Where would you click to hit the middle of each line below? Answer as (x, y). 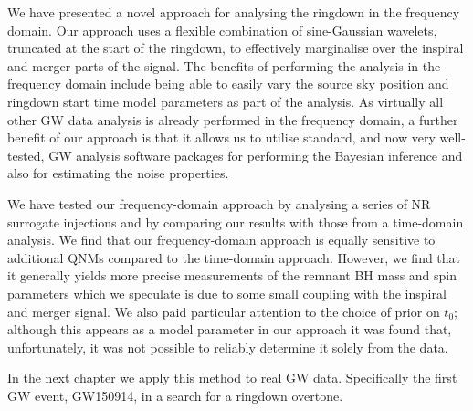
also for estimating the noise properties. (118, 173)
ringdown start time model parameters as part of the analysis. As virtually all (226, 101)
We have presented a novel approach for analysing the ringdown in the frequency (234, 12)
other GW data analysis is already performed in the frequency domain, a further (233, 119)
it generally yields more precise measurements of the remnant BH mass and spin (232, 275)
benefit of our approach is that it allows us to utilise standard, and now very (221, 137)
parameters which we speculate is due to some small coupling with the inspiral (227, 293)
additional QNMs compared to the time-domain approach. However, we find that (234, 257)
